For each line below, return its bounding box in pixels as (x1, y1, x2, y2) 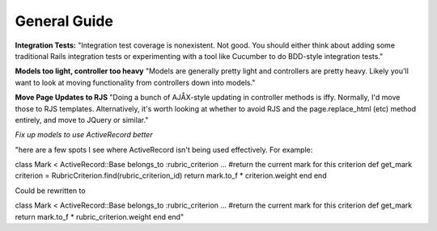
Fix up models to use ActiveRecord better (15, 130, 153, 140)
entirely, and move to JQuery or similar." (15, 115, 149, 124)
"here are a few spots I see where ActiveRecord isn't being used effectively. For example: (15, 145, 313, 154)
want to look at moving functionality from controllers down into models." (15, 78, 256, 87)
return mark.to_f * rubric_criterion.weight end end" (15, 212, 185, 221)
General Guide (15, 12, 113, 30)
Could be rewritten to (15, 186, 86, 195)
